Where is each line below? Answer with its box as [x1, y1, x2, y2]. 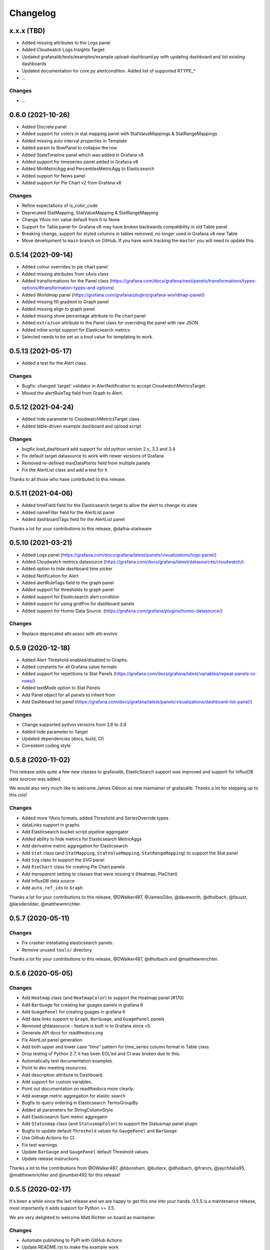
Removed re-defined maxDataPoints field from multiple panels [21, 460, 150, 466]
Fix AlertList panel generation [21, 1036, 82, 1042]
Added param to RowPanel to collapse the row [21, 145, 117, 151]
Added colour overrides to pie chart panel [21, 264, 108, 270]
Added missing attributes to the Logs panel [21, 40, 111, 46]
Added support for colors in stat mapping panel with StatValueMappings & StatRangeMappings [21, 130, 217, 137]
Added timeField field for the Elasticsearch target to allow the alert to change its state [21, 502, 197, 508]
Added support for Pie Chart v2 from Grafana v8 [21, 180, 122, 186]
